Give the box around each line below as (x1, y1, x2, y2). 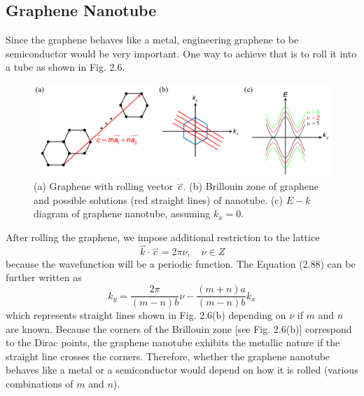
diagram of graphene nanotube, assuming (34, 206, 211, 221)
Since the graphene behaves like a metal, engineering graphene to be (6, 32, 299, 47)
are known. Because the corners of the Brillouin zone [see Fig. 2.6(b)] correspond (6, 321, 352, 336)
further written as (6, 270, 82, 285)
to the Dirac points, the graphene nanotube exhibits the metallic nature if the (6, 335, 340, 350)
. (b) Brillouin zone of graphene (183, 179, 318, 193)
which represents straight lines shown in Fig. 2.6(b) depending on (6, 308, 286, 322)
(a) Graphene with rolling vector (34, 179, 174, 193)
